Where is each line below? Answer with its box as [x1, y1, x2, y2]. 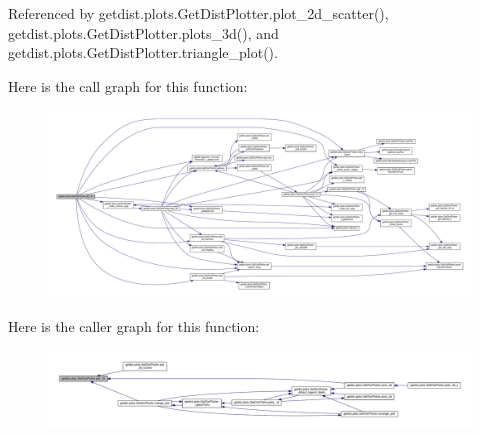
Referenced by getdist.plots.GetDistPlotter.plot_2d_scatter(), [8, 3, 389, 23]
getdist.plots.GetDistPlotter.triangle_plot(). [8, 42, 278, 63]
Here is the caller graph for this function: [8, 315, 260, 336]
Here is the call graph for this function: [8, 75, 248, 96]
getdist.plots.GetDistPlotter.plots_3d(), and [8, 22, 279, 43]
